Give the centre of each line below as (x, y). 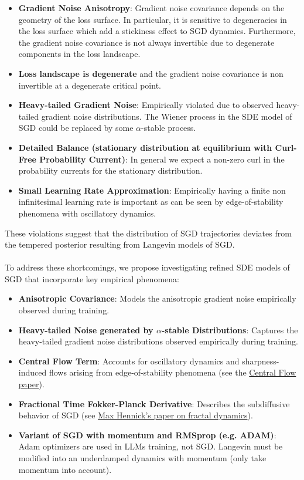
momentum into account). (65, 469)
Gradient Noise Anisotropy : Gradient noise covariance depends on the (151, 8)
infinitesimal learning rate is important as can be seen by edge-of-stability (151, 202)
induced (33, 372)
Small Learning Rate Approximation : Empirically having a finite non (152, 190)
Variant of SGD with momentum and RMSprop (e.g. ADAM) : (147, 435)
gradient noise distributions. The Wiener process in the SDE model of (167, 116)
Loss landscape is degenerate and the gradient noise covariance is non (151, 73)
